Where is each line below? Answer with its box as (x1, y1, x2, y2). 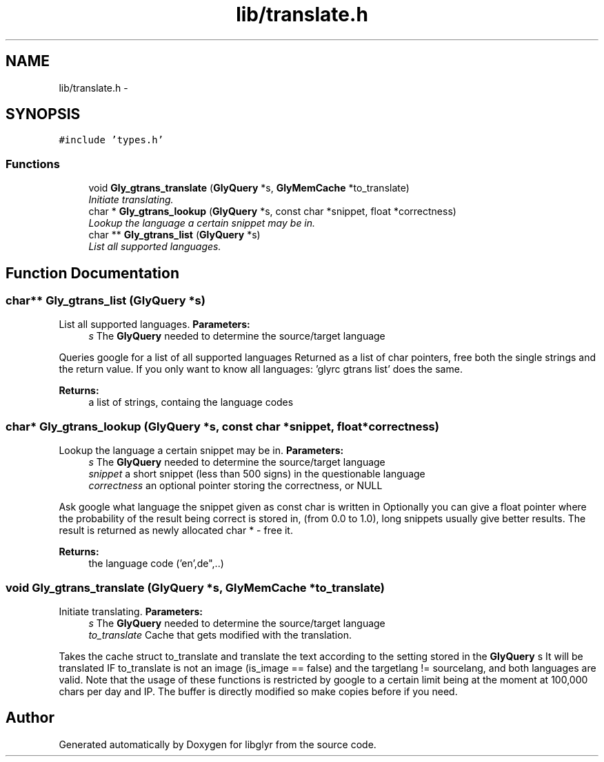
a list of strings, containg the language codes (88, 396, 294, 409)
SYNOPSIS (6, 105, 81, 123)
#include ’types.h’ (59, 134, 164, 146)
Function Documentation (6, 264, 179, 282)
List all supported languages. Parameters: (59, 318, 250, 331)
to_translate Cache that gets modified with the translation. (88, 628, 352, 641)
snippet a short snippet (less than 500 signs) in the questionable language (88, 468, 425, 480)
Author (6, 709, 54, 727)
